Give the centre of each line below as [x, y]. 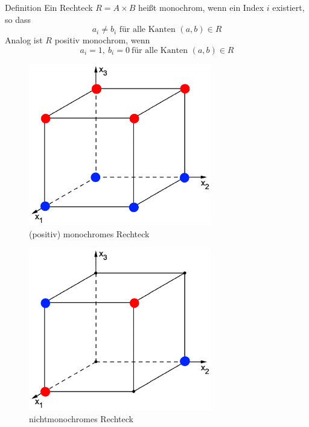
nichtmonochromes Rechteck [81, 418]
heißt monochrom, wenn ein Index [201, 7]
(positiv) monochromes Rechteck [89, 233]
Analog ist [24, 40]
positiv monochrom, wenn [102, 40]
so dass [18, 19]
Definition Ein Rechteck [49, 7]
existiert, [288, 7]
